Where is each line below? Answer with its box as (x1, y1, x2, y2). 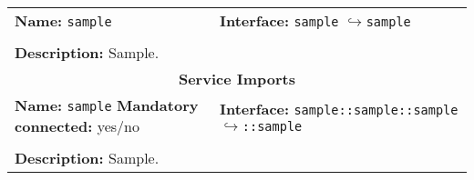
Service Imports (178, 68, 296, 89)
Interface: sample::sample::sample (219, 97, 459, 119)
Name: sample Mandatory (15, 95, 199, 115)
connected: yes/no (15, 115, 139, 136)
